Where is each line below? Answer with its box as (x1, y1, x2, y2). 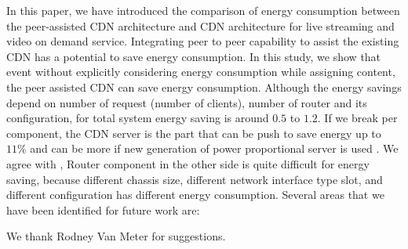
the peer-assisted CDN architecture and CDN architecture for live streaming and (6, 17, 395, 34)
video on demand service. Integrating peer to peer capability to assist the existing (6, 33, 399, 49)
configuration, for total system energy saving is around (6, 110, 269, 126)
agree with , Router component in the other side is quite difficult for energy (6, 155, 370, 171)
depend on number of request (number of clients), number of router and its (6, 94, 367, 110)
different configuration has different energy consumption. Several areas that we (6, 186, 384, 203)
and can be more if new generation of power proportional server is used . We (30, 140, 399, 157)
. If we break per (317, 110, 398, 126)
